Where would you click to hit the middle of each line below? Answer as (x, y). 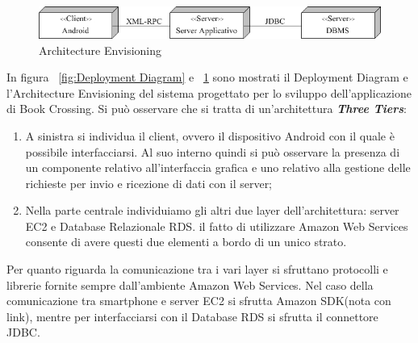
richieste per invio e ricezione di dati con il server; (149, 183)
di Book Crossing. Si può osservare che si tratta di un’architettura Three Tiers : (207, 109)
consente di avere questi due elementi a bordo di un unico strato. (186, 242)
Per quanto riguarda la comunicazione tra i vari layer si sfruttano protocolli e (197, 269)
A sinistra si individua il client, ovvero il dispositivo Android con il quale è (210, 135)
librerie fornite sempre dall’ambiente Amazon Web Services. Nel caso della (190, 284)
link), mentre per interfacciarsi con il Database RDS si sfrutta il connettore (192, 316)
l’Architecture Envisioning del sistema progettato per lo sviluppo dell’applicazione (209, 92)
